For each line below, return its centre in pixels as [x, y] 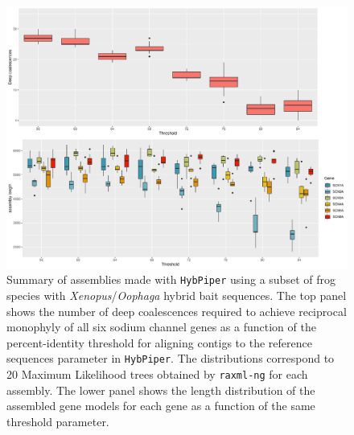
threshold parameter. [58, 421]
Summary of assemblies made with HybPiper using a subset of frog [171, 279]
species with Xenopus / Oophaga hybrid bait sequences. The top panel [177, 295]
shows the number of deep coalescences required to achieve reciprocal [177, 311]
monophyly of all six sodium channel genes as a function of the [161, 327]
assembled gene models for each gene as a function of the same [161, 406]
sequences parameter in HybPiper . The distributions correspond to [171, 358]
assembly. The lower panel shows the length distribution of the [161, 390]
